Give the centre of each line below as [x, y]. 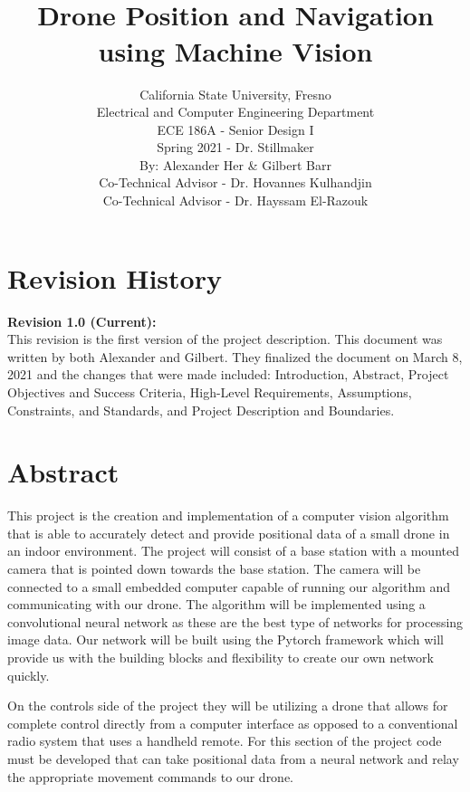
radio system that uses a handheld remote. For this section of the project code [225, 741]
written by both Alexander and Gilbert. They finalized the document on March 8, [235, 356]
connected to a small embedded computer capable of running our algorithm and [229, 586]
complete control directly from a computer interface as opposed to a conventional [233, 723]
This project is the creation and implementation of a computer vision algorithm [228, 515]
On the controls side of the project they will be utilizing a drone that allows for [228, 706]
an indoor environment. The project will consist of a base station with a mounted [233, 551]
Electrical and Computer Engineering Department [235, 112]
